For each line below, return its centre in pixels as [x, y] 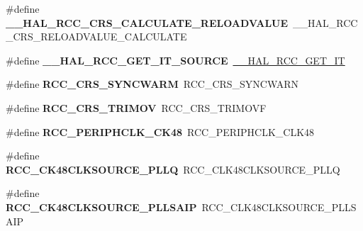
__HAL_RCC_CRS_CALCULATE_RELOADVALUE [147, 22]
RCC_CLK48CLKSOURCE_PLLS [279, 207]
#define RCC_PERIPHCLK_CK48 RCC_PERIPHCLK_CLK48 [160, 131]
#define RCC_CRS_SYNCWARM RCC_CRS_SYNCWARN [152, 84]
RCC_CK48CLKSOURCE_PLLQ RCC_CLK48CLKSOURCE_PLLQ [173, 169]
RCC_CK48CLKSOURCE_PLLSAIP [101, 207]
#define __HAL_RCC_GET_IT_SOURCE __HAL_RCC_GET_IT [175, 60]
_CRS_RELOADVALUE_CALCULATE [96, 36]
